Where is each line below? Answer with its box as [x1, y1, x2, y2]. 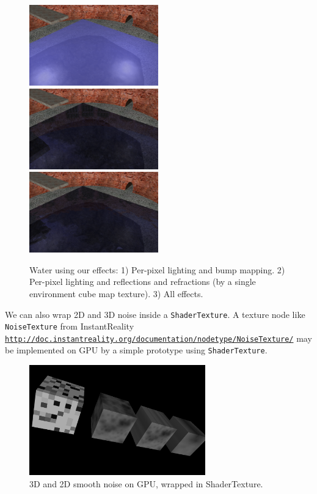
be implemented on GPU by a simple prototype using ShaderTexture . [5, 344, 268, 356]
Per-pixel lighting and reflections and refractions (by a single [29, 275, 256, 288]
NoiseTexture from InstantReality [5, 320, 134, 333]
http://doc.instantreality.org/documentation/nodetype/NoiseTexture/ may [5, 331, 312, 344]
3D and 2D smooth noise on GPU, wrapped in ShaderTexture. [29, 477, 263, 490]
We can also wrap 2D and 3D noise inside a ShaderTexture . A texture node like [5, 308, 305, 320]
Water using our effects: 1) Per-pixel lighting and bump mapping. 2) [29, 263, 285, 276]
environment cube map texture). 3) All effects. [29, 287, 203, 300]
